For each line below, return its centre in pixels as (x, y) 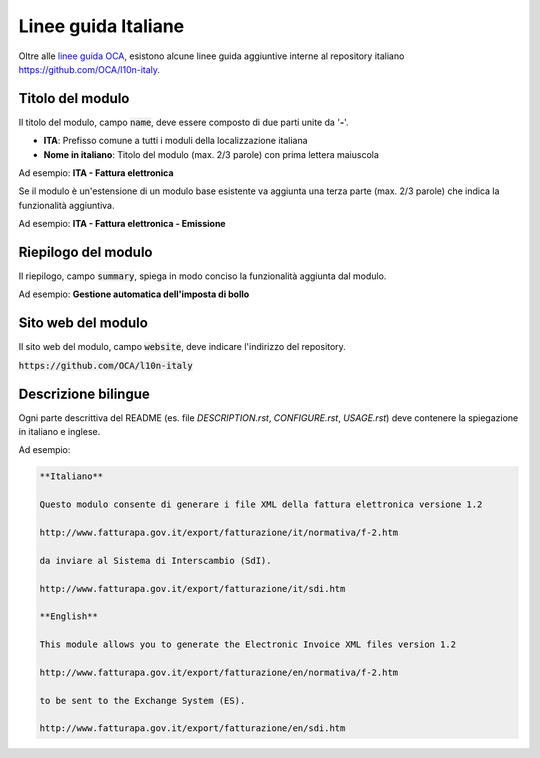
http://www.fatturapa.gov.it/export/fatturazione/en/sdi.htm (192, 728)
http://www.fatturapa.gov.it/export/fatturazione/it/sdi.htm (192, 588)
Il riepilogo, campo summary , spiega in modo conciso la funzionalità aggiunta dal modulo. (202, 276)
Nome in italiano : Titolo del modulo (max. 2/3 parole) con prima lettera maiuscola (211, 154)
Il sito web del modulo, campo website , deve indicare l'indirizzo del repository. (182, 347)
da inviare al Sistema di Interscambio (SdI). (155, 560)
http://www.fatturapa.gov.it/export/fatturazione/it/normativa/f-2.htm (219, 533)
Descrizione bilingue (84, 393)
